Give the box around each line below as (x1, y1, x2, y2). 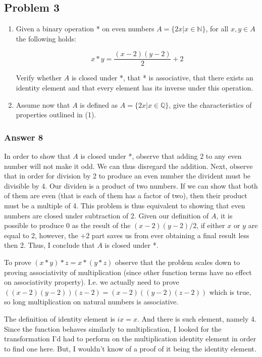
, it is (216, 210, 233, 220)
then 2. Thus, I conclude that (4, 240, 95, 250)
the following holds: (16, 33, 76, 43)
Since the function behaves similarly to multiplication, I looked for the (4, 323, 222, 334)
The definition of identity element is (4, 313, 115, 324)
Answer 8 (4, 130, 43, 143)
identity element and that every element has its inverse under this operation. (16, 82, 253, 93)
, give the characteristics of (169, 99, 252, 110)
